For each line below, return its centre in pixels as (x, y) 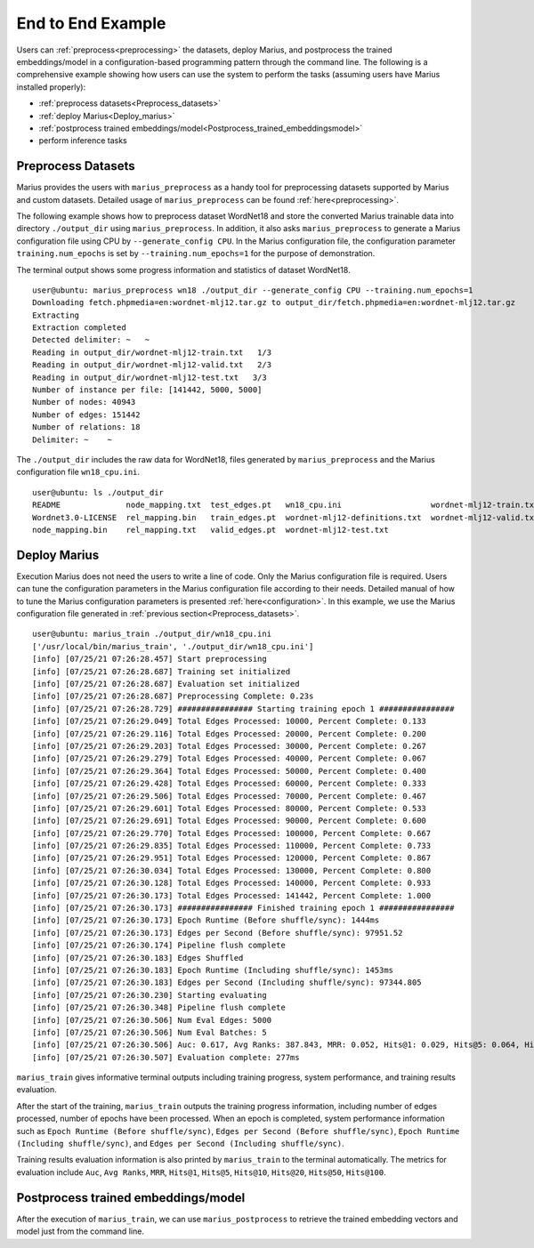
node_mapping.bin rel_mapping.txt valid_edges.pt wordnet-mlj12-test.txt (210, 530)
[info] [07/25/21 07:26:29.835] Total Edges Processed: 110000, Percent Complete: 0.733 (232, 846)
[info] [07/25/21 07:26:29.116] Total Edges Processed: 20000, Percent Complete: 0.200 (230, 733)
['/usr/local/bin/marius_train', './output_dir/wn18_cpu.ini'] (173, 646)
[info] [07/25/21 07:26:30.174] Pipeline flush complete (159, 946)
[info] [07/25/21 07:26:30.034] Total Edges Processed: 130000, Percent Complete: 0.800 (232, 870)
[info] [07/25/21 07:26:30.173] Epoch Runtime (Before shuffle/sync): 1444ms (206, 920)
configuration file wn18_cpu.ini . (78, 472)
